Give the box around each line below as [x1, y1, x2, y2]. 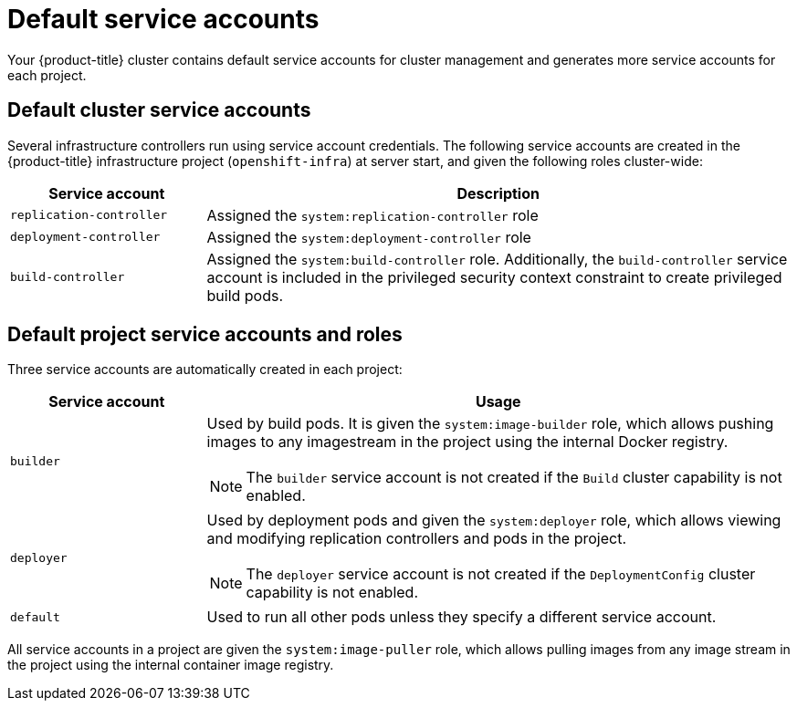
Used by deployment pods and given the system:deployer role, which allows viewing [206, 511, 781, 530]
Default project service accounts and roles [7, 323, 403, 347]
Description [456, 183, 540, 203]
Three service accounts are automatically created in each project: [7, 361, 403, 378]
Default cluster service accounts [7, 99, 311, 122]
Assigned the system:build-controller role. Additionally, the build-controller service [206, 249, 788, 268]
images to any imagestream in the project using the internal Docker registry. [206, 432, 729, 452]
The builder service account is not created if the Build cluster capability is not [246, 468, 782, 487]
